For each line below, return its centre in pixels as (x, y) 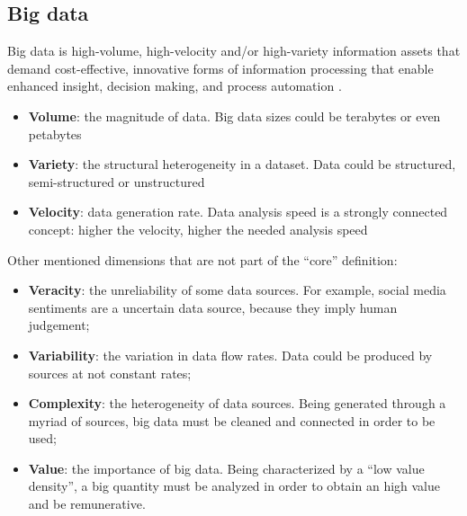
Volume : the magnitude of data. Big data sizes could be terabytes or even (234, 116)
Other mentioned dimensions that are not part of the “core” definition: (202, 259)
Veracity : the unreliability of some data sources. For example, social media (237, 290)
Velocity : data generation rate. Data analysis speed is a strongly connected (238, 212)
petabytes (55, 133)
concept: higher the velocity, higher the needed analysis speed (198, 229)
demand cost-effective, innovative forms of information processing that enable (220, 68)
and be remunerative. (87, 504)
